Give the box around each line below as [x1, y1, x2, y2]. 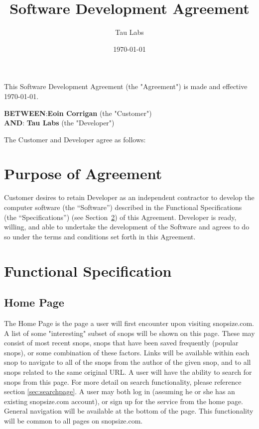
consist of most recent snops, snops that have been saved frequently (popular [4, 337, 239, 348]
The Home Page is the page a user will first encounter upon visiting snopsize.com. [4, 318, 255, 328]
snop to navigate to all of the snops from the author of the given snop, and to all [4, 357, 251, 367]
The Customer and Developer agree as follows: [4, 134, 146, 144]
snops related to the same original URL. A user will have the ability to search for [4, 366, 252, 377]
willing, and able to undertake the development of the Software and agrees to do [4, 221, 250, 232]
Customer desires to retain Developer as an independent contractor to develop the [4, 192, 255, 203]
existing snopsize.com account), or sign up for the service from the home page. [4, 396, 244, 406]
